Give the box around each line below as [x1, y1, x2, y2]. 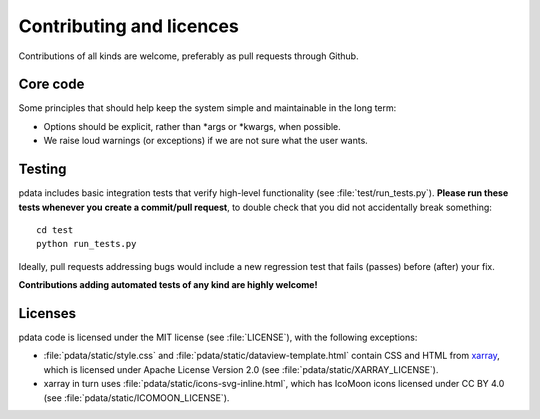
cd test [36, 224, 74, 235]
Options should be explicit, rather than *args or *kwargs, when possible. [43, 120, 342, 132]
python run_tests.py [36, 238, 137, 250]
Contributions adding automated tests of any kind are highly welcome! [18, 279, 318, 291]
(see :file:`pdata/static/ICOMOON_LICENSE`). [43, 391, 230, 404]
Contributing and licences [18, 15, 239, 37]
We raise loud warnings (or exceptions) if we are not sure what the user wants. [43, 135, 369, 147]
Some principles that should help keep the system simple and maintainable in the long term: [18, 102, 397, 114]
